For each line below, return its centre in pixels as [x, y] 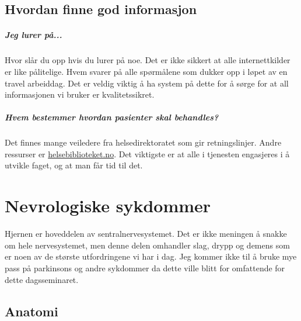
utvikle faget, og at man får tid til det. [74, 165]
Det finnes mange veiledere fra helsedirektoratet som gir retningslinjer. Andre [143, 142]
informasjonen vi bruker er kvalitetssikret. [80, 94]
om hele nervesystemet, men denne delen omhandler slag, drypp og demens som [147, 245]
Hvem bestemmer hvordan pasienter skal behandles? [112, 117]
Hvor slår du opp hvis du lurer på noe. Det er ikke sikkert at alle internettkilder [148, 60]
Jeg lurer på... [34, 35]
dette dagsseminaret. [42, 279]
